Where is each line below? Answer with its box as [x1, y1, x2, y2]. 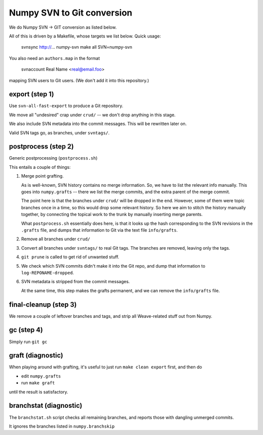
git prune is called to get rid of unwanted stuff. [21, 254, 119, 260]
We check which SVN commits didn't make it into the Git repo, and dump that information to [21, 263, 206, 269]
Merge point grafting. [21, 173, 64, 179]
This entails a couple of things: [9, 164, 71, 170]
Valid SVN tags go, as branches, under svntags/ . [9, 129, 110, 136]
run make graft [21, 380, 56, 386]
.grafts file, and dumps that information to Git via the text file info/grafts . [21, 227, 178, 233]
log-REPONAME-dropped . [21, 270, 74, 275]
